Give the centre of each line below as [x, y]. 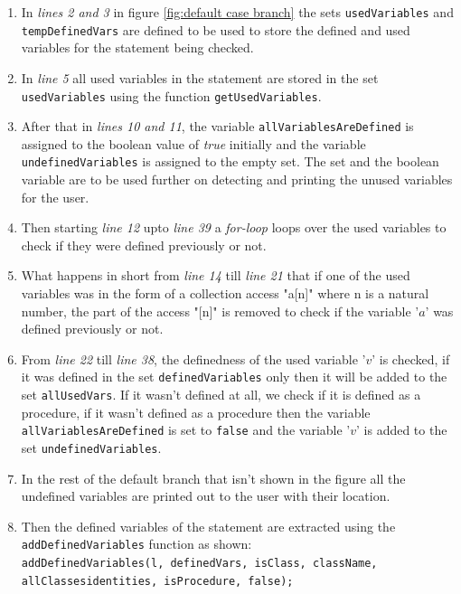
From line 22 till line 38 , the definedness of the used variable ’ [193, 358]
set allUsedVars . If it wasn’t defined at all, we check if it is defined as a [221, 395]
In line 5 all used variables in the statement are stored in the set [200, 77]
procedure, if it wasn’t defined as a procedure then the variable [196, 412]
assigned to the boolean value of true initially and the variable [193, 143]
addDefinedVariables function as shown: [136, 544]
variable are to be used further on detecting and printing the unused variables [237, 179]
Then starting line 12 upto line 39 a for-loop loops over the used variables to [234, 227]
